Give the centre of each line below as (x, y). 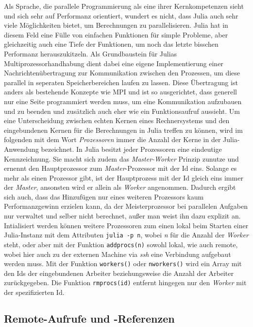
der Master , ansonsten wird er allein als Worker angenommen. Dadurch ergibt (120, 187)
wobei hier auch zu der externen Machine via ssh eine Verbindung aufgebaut (118, 254)
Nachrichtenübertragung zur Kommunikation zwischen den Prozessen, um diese (122, 73)
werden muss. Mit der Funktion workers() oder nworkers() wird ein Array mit (123, 263)
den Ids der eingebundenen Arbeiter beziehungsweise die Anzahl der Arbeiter (119, 273)
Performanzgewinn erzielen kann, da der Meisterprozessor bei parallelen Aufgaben (126, 206)
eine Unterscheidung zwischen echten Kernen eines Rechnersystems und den (117, 120)
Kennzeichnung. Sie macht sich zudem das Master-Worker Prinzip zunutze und (121, 158)
